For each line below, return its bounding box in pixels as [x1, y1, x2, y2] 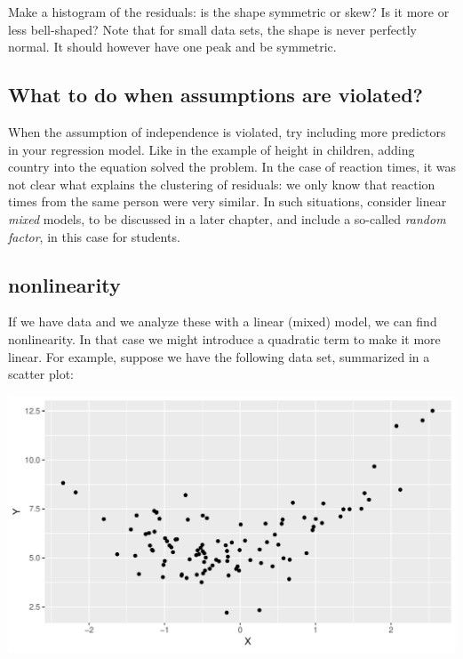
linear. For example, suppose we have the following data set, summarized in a [8, 347, 430, 366]
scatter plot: [8, 365, 75, 383]
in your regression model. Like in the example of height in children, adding [8, 140, 415, 158]
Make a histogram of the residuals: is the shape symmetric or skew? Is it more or [8, 3, 450, 20]
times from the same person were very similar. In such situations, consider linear [8, 192, 447, 211]
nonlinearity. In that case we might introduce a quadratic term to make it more [8, 329, 441, 348]
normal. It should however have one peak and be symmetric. [8, 37, 337, 56]
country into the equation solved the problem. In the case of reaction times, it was [8, 157, 456, 176]
